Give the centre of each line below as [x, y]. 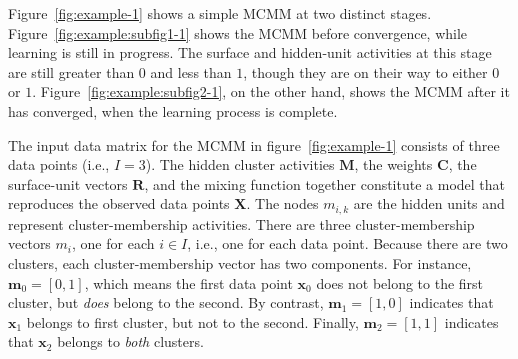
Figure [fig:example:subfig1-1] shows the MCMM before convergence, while [238, 32]
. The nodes [282, 203]
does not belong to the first [400, 282]
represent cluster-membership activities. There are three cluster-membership [241, 223]
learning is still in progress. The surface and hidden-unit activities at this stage [250, 52]
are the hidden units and [429, 203]
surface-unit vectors [68, 183]
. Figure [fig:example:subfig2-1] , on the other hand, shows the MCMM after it [271, 91]
